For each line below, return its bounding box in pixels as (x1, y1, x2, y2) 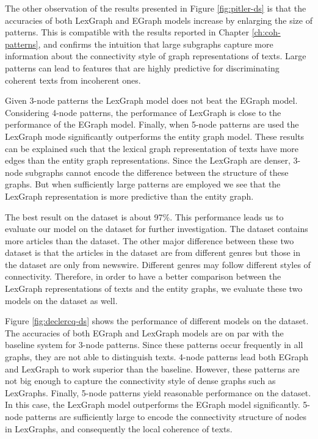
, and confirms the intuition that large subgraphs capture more (38, 37, 273, 50)
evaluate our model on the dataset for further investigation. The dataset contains (5, 222, 308, 235)
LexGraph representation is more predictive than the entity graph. (5, 189, 254, 202)
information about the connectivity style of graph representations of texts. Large (5, 49, 306, 62)
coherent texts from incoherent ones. (5, 73, 141, 86)
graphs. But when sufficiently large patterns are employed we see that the (5, 178, 281, 190)
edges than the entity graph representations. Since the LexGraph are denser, (5, 154, 291, 167)
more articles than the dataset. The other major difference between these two (5, 234, 294, 247)
